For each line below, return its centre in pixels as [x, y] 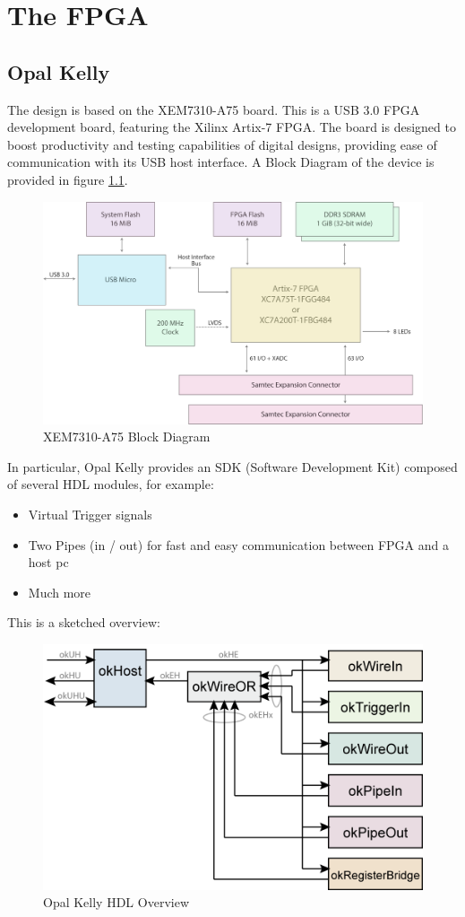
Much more [60, 592]
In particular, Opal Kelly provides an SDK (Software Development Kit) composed [232, 466]
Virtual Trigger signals [90, 514]
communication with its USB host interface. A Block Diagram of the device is [221, 162]
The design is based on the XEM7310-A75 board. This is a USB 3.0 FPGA [214, 109]
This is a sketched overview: [84, 622]
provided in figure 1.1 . [68, 179]
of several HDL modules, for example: [111, 484]
